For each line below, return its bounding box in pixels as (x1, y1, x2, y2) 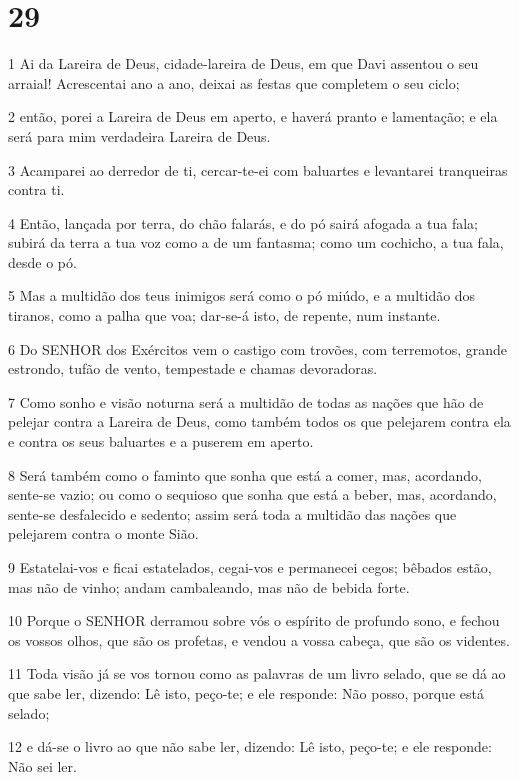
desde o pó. (8, 251, 77, 272)
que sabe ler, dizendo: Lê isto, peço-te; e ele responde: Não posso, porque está (8, 682, 484, 703)
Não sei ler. (8, 755, 77, 776)
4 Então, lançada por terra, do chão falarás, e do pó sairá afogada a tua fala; (8, 212, 478, 233)
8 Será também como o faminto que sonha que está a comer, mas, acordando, (8, 464, 482, 485)
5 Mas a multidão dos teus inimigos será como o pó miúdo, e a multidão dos (8, 285, 476, 306)
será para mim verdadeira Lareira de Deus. (8, 125, 271, 146)
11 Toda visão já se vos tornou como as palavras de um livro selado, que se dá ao (8, 663, 506, 684)
